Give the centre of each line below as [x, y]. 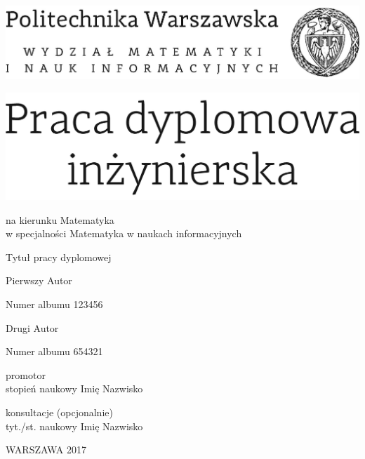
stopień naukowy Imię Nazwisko [74, 388]
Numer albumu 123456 [54, 304]
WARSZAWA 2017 [46, 450]
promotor [26, 374]
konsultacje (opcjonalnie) [59, 412]
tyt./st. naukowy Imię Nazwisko [74, 426]
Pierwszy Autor [39, 280]
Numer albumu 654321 [54, 351]
